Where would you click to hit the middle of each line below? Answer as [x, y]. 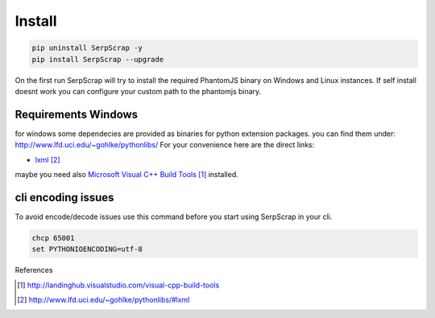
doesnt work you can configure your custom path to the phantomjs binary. [138, 91]
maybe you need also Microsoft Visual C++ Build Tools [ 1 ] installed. [127, 174]
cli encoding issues [64, 197]
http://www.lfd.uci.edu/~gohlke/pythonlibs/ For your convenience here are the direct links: [165, 145]
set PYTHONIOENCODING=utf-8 [87, 249]
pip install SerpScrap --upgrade [98, 59]
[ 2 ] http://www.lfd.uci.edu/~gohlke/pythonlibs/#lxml [104, 300]
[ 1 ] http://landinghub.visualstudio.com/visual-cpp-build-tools [118, 285]
